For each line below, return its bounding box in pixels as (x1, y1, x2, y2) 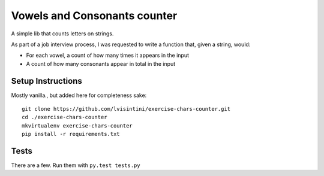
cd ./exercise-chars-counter (22, 114, 107, 121)
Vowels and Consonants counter (11, 9, 178, 22)
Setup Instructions (11, 75, 82, 86)
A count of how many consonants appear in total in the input (26, 60, 176, 67)
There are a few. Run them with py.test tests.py (11, 162, 140, 169)
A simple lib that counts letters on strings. (11, 30, 114, 37)
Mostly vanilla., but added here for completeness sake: (11, 92, 147, 99)
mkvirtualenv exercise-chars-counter (22, 122, 133, 129)
